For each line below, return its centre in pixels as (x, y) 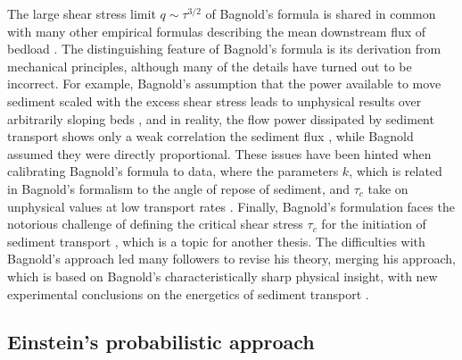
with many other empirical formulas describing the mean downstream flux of (217, 31)
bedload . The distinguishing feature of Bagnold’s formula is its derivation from (224, 49)
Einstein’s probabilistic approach (161, 342)
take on (388, 188)
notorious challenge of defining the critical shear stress (155, 224)
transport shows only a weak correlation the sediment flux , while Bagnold (210, 136)
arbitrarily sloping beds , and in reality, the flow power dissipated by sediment (221, 118)
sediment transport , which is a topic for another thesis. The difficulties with (216, 241)
